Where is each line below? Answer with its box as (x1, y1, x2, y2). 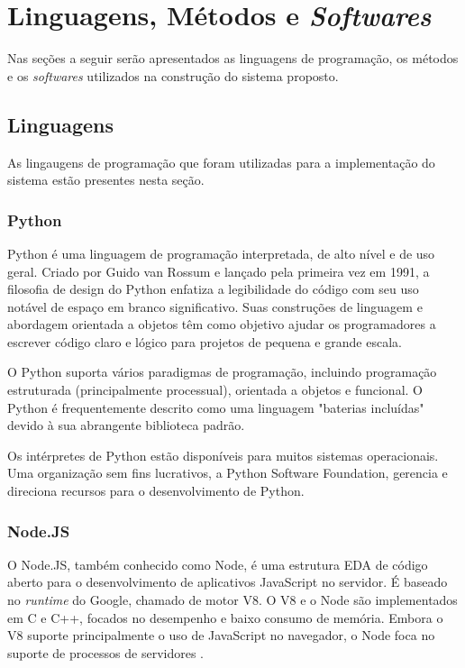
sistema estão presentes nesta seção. (7, 170, 205, 189)
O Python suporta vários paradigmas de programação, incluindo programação (7, 362, 437, 381)
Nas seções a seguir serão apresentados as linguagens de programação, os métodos (7, 49, 459, 68)
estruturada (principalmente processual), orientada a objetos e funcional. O (7, 380, 423, 399)
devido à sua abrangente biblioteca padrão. (7, 416, 245, 435)
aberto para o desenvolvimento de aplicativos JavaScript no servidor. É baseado (7, 572, 448, 591)
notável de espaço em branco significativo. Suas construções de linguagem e (7, 297, 423, 316)
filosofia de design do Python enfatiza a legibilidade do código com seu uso (7, 279, 419, 298)
